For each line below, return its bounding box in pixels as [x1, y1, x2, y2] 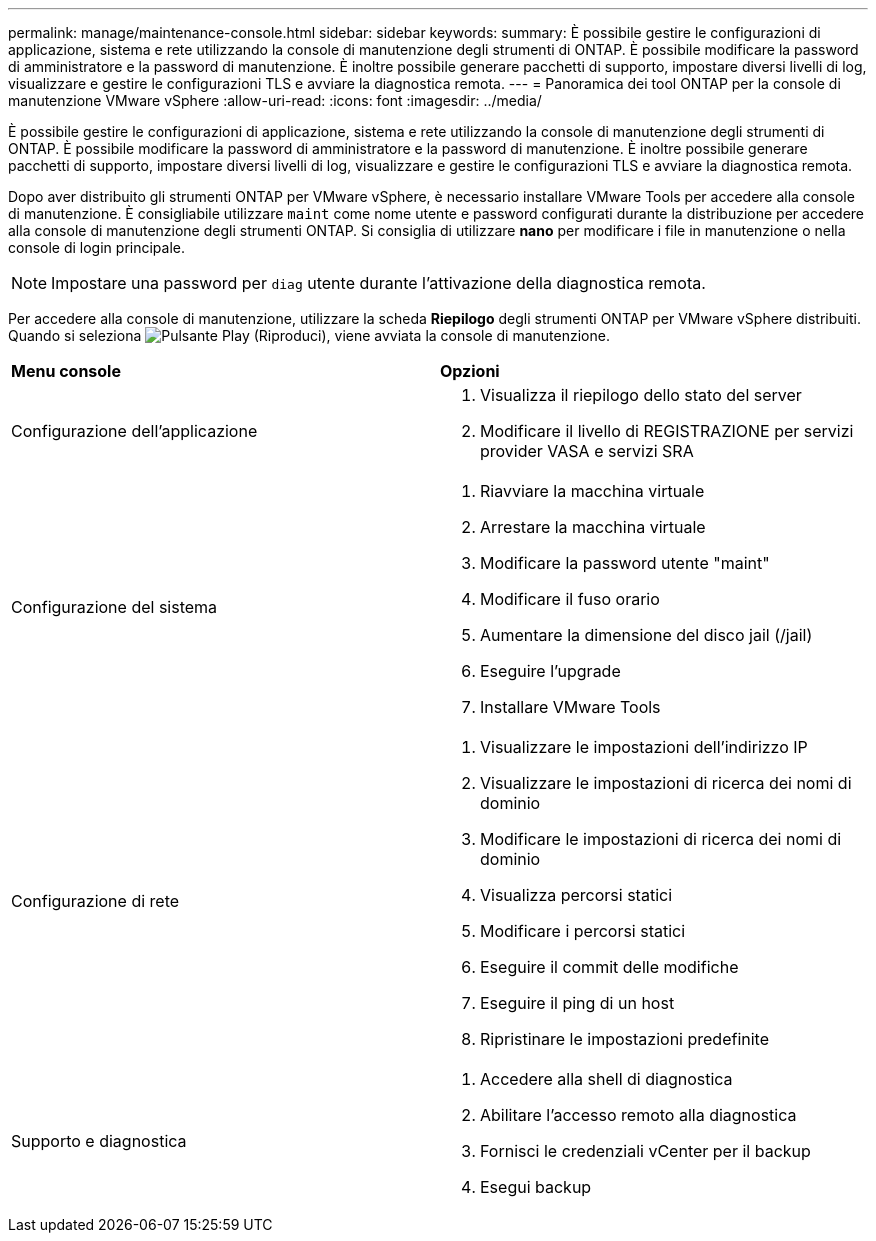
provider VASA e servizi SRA [480, 441, 694, 461]
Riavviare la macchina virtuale [480, 481, 705, 501]
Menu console [11, 361, 121, 381]
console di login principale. [8, 239, 185, 256]
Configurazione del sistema [11, 597, 218, 617]
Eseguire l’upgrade [480, 661, 621, 681]
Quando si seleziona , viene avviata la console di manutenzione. [8, 327, 610, 344]
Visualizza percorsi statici [480, 885, 673, 905]
